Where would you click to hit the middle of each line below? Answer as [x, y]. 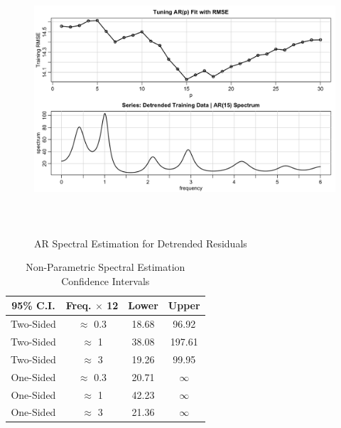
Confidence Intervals [105, 280]
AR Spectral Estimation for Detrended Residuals [141, 243]
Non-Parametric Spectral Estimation [105, 267]
